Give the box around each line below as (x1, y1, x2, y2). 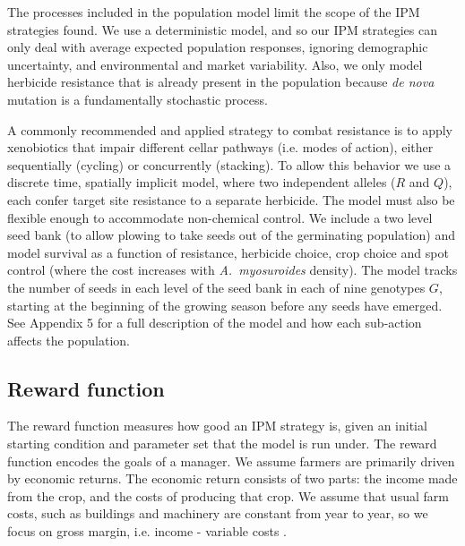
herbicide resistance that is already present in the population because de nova (7, 73, 435, 91)
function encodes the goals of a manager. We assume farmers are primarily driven (7, 451, 455, 470)
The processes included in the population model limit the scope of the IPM (7, 3, 420, 21)
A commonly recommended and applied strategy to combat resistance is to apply (7, 120, 453, 139)
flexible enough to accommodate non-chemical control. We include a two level (7, 208, 433, 226)
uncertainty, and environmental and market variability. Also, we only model (7, 55, 423, 73)
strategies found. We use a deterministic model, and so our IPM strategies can (7, 20, 437, 38)
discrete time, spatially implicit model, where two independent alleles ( (7, 173, 396, 192)
